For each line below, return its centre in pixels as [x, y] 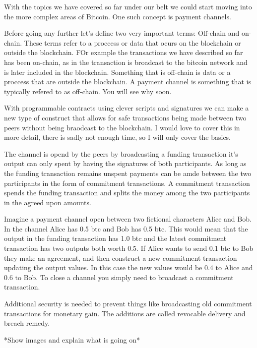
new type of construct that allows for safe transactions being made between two [125, 117]
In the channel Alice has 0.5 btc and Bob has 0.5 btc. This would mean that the [126, 228]
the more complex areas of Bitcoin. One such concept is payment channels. [118, 16]
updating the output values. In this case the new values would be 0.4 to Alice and [128, 267]
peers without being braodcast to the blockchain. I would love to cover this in [122, 127]
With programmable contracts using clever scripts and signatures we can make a [127, 108]
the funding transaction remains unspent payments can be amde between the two [128, 173]
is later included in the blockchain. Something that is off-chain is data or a [117, 72]
